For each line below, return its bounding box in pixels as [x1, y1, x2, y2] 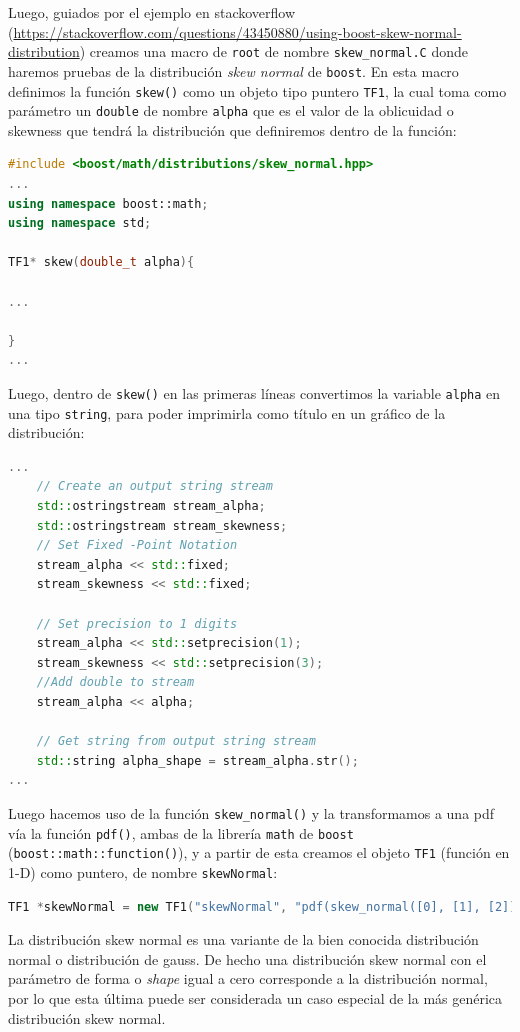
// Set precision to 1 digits [36, 616, 238, 631]
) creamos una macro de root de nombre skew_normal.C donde [79, 41, 468, 62]
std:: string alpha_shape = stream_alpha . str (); [36, 753, 359, 768]
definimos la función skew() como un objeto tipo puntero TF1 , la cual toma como [8, 80, 507, 101]
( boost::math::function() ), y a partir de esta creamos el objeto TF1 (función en [8, 842, 510, 863]
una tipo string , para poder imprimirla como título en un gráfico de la [8, 402, 446, 423]
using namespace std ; [8, 216, 152, 231]
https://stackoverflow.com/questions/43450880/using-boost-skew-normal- [13, 21, 462, 42]
